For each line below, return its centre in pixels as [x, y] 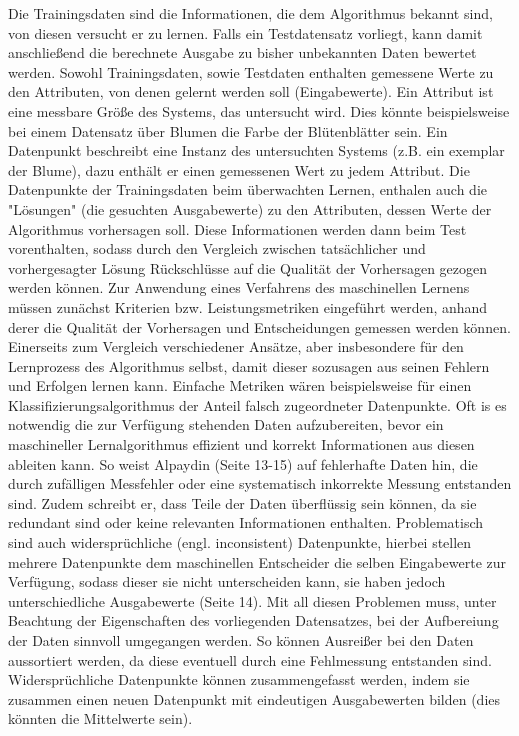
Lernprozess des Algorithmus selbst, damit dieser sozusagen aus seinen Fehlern [249, 365]
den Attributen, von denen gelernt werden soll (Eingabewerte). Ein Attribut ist [251, 91]
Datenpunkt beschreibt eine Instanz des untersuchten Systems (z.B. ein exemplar [256, 150]
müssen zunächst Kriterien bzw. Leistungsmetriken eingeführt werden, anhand [248, 306]
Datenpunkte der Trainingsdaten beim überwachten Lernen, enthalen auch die [247, 189]
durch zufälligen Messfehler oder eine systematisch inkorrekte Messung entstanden [260, 483]
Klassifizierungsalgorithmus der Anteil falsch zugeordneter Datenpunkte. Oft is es [257, 404]
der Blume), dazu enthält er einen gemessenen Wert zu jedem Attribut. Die [239, 169]
